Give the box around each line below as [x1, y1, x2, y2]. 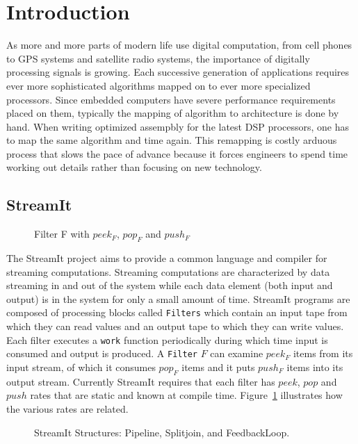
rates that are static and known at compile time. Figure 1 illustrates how [30, 388, 343, 402]
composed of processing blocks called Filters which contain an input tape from [6, 305, 348, 320]
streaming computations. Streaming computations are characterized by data [6, 264, 330, 279]
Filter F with [34, 227, 90, 241]
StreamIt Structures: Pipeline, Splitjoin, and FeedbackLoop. [34, 425, 290, 439]
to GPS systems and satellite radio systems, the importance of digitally [6, 51, 310, 65]
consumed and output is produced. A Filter [6, 346, 197, 361]
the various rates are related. [6, 401, 129, 416]
